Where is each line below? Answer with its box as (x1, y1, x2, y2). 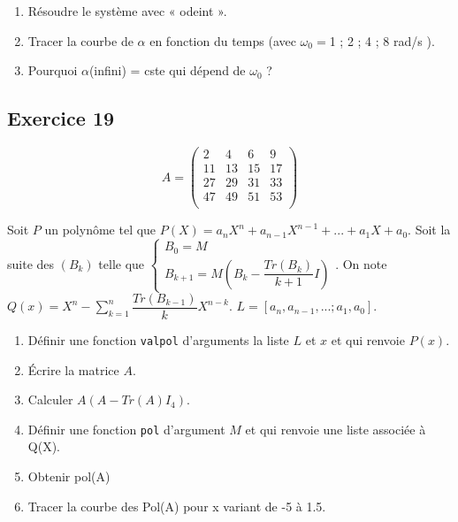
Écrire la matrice (27, 360, 119, 379)
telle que (98, 254, 145, 273)
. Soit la (408, 220, 451, 239)
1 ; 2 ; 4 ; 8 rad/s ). (329, 31, 435, 50)
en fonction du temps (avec (149, 31, 296, 50)
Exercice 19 (7, 104, 115, 132)
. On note (335, 254, 387, 273)
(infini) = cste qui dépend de (88, 61, 246, 80)
